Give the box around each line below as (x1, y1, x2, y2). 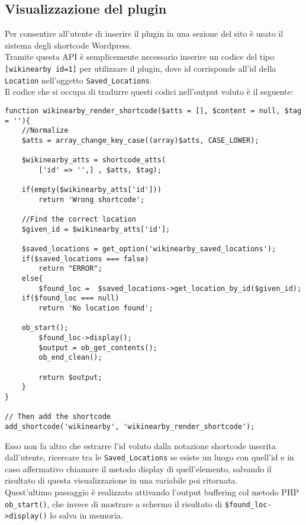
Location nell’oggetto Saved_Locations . (5, 73, 152, 86)
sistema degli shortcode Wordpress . (5, 39, 132, 51)
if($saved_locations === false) (21, 254, 149, 263)
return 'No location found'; (38, 304, 153, 313)
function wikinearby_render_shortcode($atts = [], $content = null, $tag (5, 106, 302, 115)
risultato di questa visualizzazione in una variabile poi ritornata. (5, 474, 238, 486)
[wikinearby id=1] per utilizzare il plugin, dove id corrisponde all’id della (5, 62, 276, 74)
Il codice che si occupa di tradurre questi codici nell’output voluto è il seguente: (5, 85, 294, 98)
